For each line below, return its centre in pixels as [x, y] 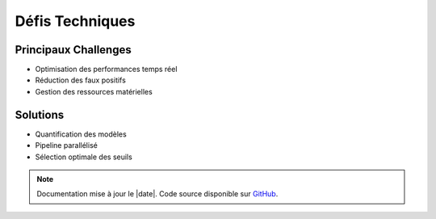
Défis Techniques [75, 21]
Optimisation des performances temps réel [106, 69]
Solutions [40, 114]
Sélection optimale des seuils [84, 157]
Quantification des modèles [81, 134]
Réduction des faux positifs [81, 80]
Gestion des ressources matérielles [94, 91]
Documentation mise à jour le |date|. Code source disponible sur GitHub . [157, 194]
